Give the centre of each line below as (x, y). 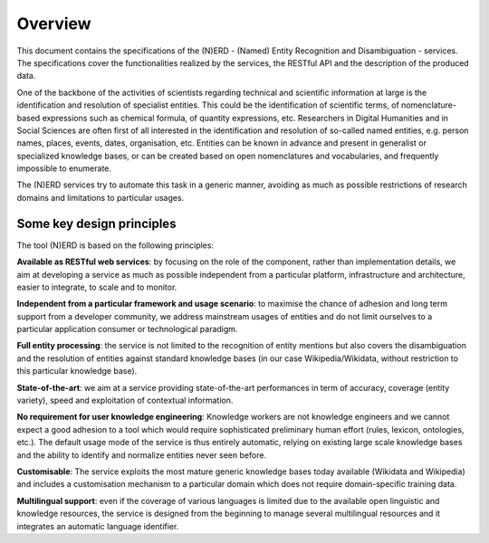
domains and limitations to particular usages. (101, 197)
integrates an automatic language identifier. (98, 526)
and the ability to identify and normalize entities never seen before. (142, 455)
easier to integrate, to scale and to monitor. (97, 287)
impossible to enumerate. (64, 168)
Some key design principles (96, 223)
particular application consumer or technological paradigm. (127, 329)
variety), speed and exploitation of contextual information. (125, 400)
